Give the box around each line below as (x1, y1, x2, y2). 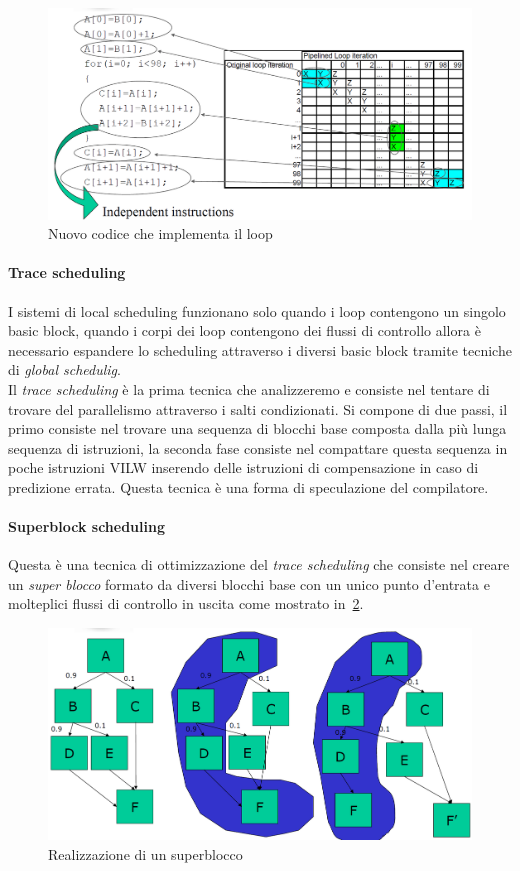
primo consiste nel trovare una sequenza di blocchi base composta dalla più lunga (8, 418, 507, 439)
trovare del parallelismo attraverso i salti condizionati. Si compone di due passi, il (8, 398, 508, 419)
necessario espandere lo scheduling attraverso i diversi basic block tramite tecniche (8, 339, 512, 360)
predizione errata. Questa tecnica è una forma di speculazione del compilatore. (8, 476, 489, 497)
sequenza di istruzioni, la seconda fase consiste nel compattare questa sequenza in (8, 437, 508, 458)
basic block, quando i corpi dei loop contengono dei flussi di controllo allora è (8, 320, 481, 341)
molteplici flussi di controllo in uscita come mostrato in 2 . (8, 593, 364, 614)
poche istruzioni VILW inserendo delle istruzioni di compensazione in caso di (8, 457, 479, 478)
